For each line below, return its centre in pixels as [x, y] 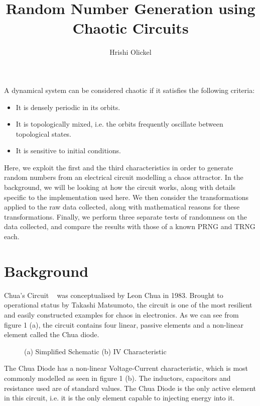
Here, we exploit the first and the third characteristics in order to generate [119, 167]
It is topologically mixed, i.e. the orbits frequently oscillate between [119, 124]
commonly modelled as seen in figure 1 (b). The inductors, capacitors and [117, 378]
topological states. [44, 133]
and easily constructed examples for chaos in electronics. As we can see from [121, 314]
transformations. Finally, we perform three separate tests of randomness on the [126, 216]
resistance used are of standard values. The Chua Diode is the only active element [130, 388]
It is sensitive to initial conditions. [68, 150]
